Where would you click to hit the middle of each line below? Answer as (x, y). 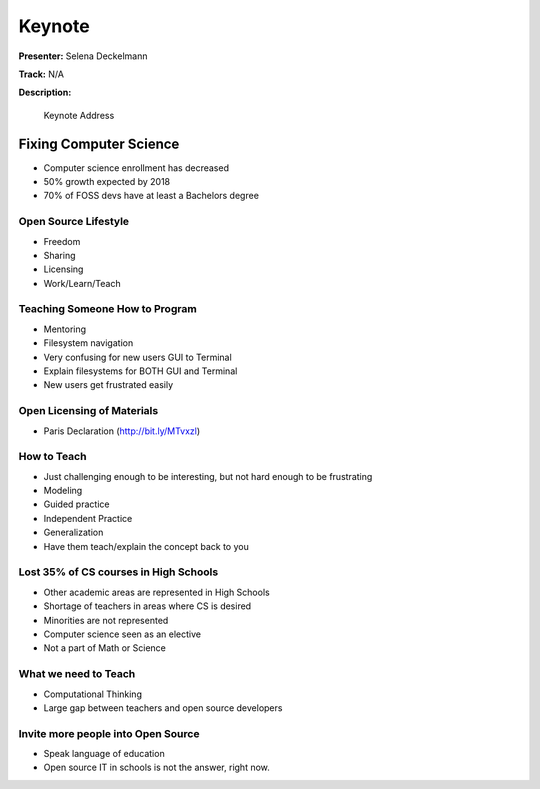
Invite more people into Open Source (109, 733)
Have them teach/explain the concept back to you (146, 546)
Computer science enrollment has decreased (136, 167)
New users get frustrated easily (108, 385)
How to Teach (52, 457)
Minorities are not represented (106, 620)
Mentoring (65, 329)
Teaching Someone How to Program (107, 309)
